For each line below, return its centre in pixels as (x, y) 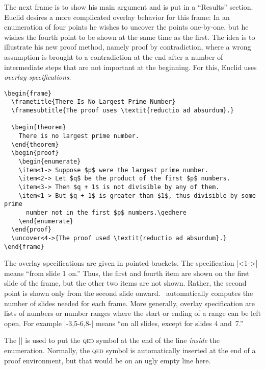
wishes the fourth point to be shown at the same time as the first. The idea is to (130, 37)
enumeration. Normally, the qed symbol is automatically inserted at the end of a (130, 350)
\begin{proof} (35, 153)
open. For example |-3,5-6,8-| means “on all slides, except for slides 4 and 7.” (124, 323)
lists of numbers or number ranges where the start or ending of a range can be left (132, 313)
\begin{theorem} (39, 128)
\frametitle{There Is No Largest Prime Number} (94, 102)
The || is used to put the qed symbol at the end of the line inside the (112, 340)
